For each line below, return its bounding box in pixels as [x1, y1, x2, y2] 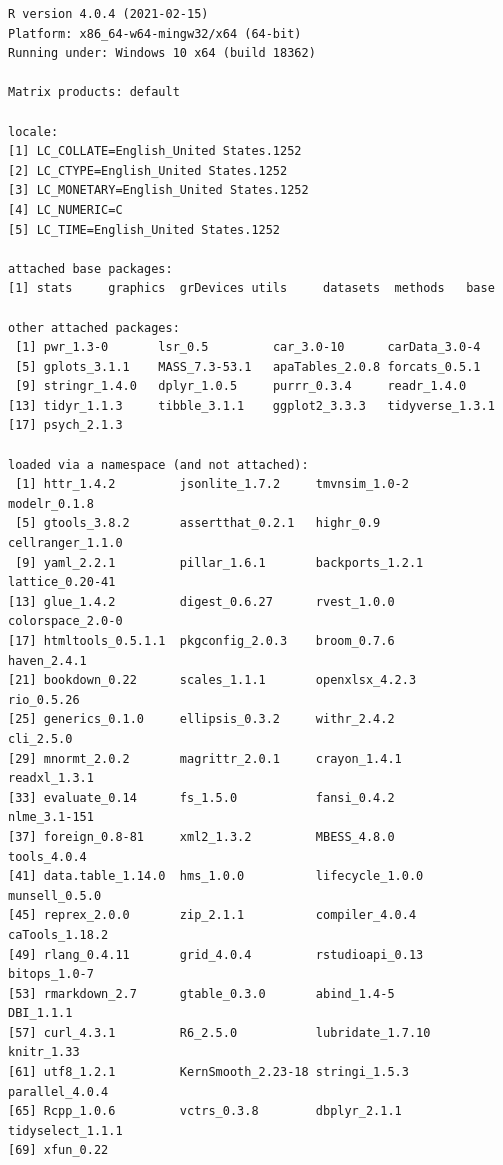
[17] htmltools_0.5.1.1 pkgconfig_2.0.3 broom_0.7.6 [8, 634, 395, 648]
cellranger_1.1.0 [8, 536, 123, 551]
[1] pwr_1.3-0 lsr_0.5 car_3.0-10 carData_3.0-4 [15, 340, 481, 355]
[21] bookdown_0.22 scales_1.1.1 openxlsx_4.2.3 [8, 673, 417, 688]
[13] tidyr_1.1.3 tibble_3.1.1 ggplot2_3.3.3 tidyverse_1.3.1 [8, 398, 495, 413]
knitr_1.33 [8, 1045, 80, 1060]
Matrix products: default [8, 85, 180, 100]
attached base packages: [8, 261, 173, 276]
